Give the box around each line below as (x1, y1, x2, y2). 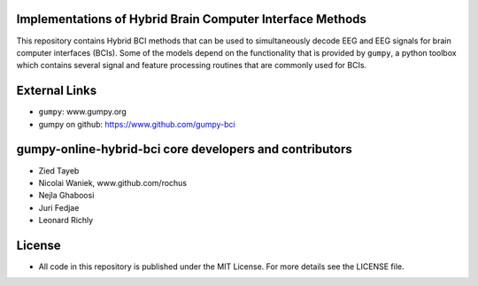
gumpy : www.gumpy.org (38, 106, 127, 117)
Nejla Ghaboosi (38, 190, 95, 201)
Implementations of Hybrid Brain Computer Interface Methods (16, 12, 367, 27)
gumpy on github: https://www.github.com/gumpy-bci (38, 119, 235, 129)
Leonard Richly (38, 215, 94, 226)
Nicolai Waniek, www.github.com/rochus (38, 177, 188, 188)
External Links (16, 83, 97, 98)
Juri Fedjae (38, 202, 80, 213)
